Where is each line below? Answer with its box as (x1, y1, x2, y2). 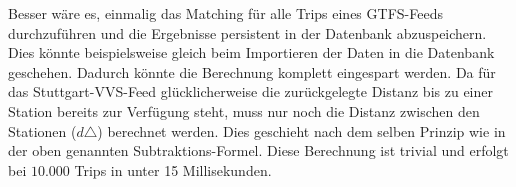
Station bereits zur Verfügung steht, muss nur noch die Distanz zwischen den (8, 100, 480, 121)
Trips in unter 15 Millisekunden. (74, 159, 272, 180)
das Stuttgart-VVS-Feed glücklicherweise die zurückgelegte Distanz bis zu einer (8, 81, 493, 102)
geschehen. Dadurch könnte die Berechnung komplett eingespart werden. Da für (8, 61, 496, 82)
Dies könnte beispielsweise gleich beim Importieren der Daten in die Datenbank (8, 42, 495, 63)
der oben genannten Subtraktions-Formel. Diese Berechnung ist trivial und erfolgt (8, 140, 509, 161)
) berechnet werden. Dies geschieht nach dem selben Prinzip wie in (97, 120, 506, 141)
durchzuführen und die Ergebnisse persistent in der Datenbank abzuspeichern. (8, 22, 487, 43)
